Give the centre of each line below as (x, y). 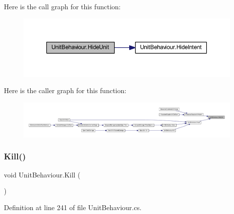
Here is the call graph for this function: (62, 6)
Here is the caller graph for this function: (65, 90)
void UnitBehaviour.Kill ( (42, 174)
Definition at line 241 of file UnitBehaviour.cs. (73, 207)
